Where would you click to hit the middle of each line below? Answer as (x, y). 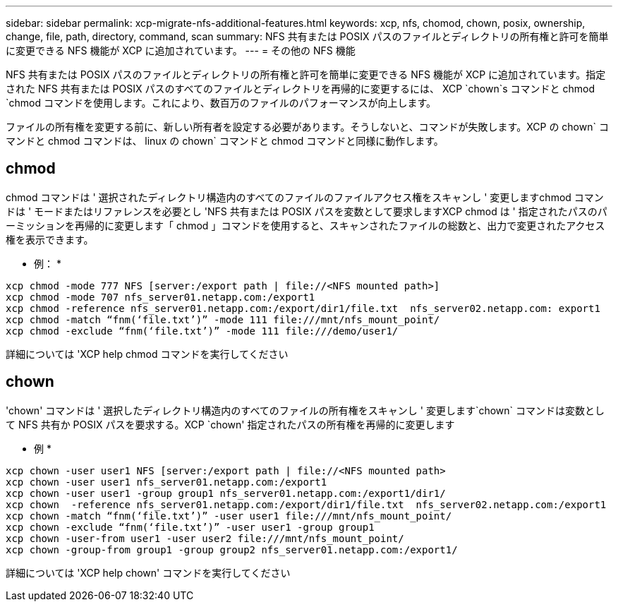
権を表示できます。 (50, 239)
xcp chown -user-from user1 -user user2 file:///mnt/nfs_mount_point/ (205, 538)
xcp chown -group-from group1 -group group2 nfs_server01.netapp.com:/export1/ (232, 549)
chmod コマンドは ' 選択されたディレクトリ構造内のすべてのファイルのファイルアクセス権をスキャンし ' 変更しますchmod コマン (305, 197)
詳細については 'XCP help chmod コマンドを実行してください (147, 354)
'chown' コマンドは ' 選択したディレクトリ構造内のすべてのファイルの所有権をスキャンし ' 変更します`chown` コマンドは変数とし (305, 410)
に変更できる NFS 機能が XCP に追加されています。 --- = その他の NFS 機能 (181, 50)
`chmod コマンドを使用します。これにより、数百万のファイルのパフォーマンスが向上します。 (221, 103)
